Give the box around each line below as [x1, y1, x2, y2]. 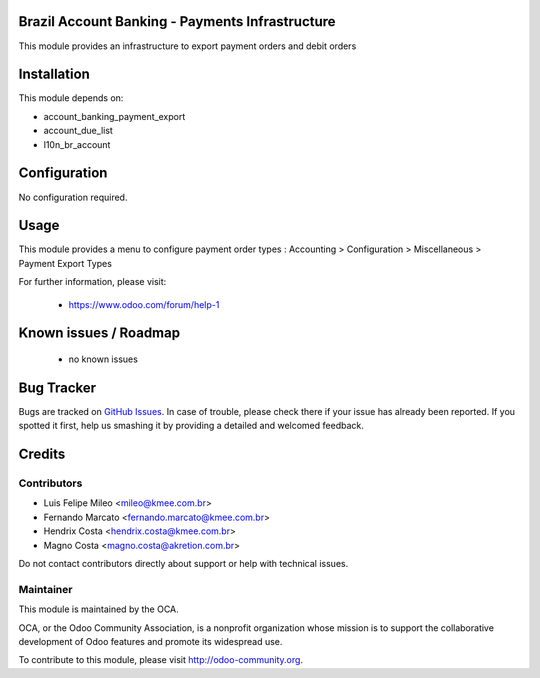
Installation [18, 66, 90, 83]
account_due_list [43, 125, 114, 137]
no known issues [68, 353, 139, 365]
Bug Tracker [18, 379, 97, 396]
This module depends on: [18, 92, 124, 104]
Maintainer [18, 582, 73, 596]
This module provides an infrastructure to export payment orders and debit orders [18, 40, 357, 52]
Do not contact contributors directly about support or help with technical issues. [18, 558, 349, 569]
